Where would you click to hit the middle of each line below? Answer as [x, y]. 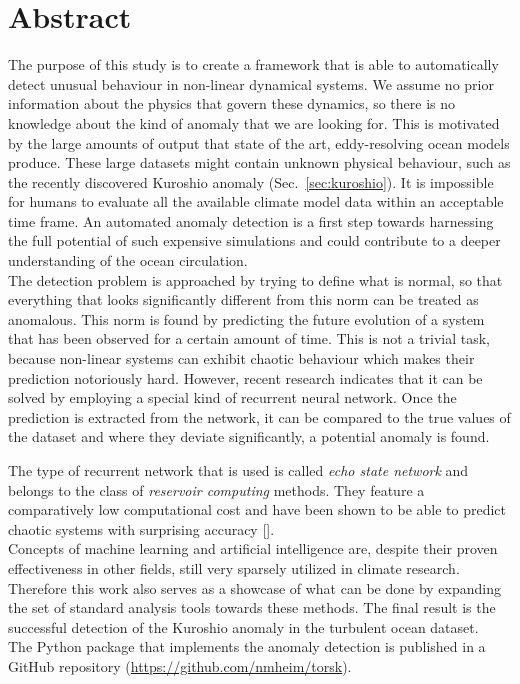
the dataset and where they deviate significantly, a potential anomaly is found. [249, 436]
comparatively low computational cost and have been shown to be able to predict [257, 509]
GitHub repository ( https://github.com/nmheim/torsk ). [180, 665]
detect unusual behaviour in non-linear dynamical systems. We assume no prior [251, 83]
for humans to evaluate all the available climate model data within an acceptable [256, 201]
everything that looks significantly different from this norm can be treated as [243, 299]
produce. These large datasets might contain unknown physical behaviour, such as [259, 162]
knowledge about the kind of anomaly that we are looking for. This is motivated [254, 122]
